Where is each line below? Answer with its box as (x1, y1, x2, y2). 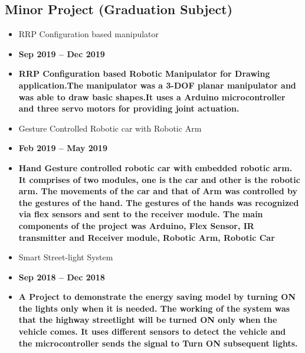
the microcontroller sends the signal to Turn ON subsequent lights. (18, 336, 298, 349)
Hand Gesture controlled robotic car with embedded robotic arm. (18, 161, 293, 174)
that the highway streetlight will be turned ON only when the (18, 313, 277, 326)
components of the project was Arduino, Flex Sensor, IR (18, 219, 254, 231)
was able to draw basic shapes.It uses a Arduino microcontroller (18, 90, 286, 103)
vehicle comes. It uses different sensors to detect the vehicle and (18, 325, 286, 338)
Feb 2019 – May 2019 (18, 142, 107, 154)
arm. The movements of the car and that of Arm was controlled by (18, 185, 297, 197)
